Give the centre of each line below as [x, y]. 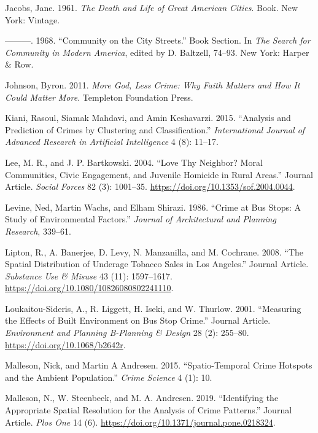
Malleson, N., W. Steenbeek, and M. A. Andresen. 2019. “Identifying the [142, 398]
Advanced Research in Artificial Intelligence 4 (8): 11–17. [112, 142]
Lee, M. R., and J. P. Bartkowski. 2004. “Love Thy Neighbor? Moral [134, 162]
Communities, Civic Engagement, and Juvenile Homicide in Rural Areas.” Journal [159, 174]
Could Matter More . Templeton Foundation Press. [99, 97]
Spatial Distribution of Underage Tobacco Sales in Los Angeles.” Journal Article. [157, 264]
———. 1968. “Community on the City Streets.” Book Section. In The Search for [158, 40]
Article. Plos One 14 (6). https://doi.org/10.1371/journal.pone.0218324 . [140, 422]
